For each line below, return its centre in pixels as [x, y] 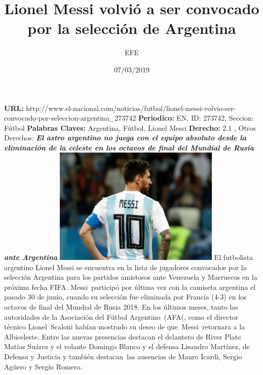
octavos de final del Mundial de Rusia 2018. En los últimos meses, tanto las [121, 306]
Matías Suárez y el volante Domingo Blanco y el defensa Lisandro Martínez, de [127, 346]
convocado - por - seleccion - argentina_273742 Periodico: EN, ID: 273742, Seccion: [129, 118]
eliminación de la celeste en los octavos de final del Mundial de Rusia [129, 147]
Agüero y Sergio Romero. [43, 366]
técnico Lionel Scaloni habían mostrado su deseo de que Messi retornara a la [125, 327]
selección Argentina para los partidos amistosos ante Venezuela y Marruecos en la [131, 277]
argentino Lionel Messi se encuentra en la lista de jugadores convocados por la [125, 267]
